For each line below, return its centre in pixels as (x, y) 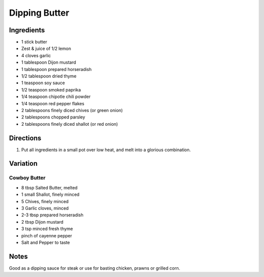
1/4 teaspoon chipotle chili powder (56, 97)
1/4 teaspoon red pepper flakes (53, 103)
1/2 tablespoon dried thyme (49, 76)
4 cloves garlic (36, 55)
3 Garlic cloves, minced (45, 208)
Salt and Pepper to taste (46, 242)
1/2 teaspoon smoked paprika (51, 90)
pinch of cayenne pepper (47, 235)
